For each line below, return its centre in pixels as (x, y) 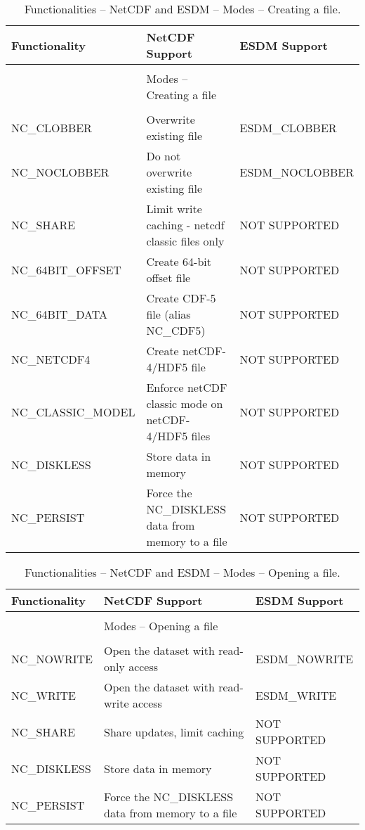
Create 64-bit (179, 261)
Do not (164, 156)
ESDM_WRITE (296, 695)
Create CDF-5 (181, 298)
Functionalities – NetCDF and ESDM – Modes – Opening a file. (182, 572)
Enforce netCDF (187, 387)
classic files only (185, 241)
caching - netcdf (185, 225)
